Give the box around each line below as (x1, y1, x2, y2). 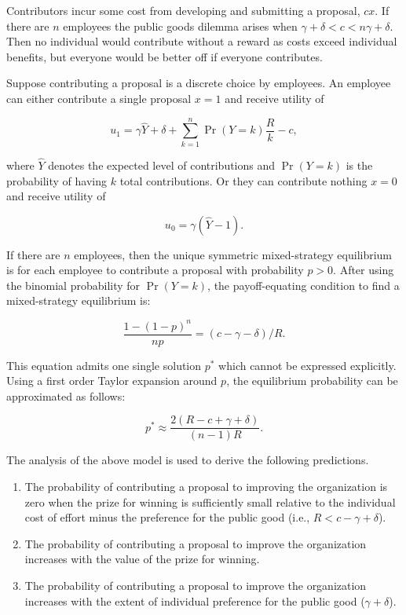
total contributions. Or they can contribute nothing (119, 172, 368, 189)
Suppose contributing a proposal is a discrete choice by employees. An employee (6, 75, 391, 91)
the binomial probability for (6, 276, 141, 293)
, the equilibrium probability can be (226, 372, 398, 389)
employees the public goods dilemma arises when (63, 17, 298, 34)
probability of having (6, 172, 108, 189)
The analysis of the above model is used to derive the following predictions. (6, 452, 369, 468)
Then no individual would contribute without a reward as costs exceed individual (6, 33, 397, 49)
